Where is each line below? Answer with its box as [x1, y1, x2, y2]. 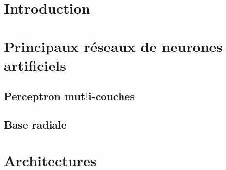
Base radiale [4, 117, 67, 132]
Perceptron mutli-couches [4, 88, 135, 103]
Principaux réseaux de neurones [4, 36, 223, 56]
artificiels [4, 55, 66, 75]
